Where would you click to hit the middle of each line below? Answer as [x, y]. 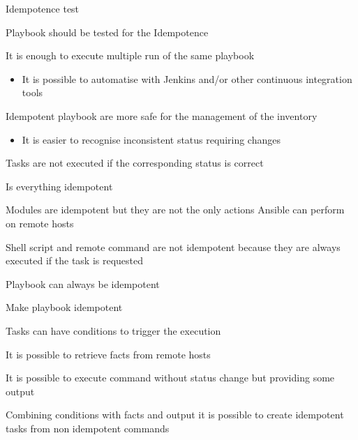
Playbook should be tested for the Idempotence [107, 32]
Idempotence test [43, 8]
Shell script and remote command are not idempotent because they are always [173, 246]
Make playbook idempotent [64, 307]
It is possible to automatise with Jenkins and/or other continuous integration [187, 78]
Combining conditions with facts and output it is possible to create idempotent [175, 415]
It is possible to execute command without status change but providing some [170, 378]
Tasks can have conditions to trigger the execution [113, 330]
